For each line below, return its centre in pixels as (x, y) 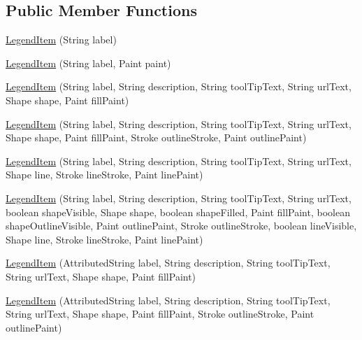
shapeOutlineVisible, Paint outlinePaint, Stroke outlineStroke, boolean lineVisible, (181, 226)
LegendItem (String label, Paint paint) (88, 63)
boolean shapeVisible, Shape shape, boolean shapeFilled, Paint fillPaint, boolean (178, 212)
